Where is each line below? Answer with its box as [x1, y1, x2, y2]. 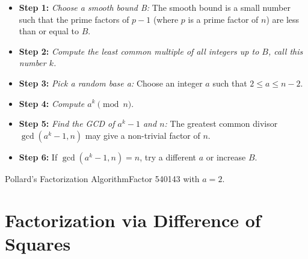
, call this [268, 44, 303, 57]
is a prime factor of [188, 13, 259, 25]
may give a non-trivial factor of [85, 129, 200, 141]
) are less [266, 13, 300, 25]
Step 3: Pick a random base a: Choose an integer [19, 76, 203, 89]
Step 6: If [19, 150, 58, 163]
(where [153, 13, 179, 25]
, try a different [140, 150, 197, 163]
